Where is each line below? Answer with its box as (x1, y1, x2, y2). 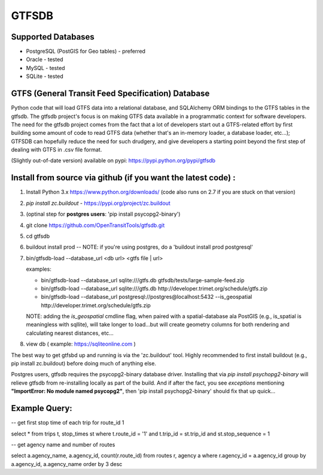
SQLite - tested (26, 72, 64, 80)
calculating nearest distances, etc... (26, 329, 114, 337)
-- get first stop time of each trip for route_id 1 (11, 419, 124, 426)
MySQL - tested (26, 64, 65, 71)
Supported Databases (11, 32, 95, 42)
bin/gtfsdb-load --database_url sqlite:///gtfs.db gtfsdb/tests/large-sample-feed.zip (41, 276, 245, 284)
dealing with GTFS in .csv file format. (11, 146, 102, 153)
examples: (26, 265, 52, 273)
